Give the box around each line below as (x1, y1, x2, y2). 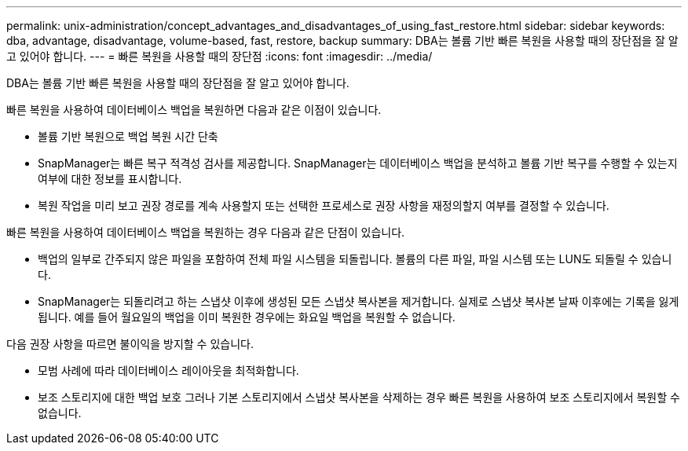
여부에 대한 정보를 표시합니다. (38, 172, 182, 185)
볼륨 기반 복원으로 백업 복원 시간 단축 (38, 130, 218, 143)
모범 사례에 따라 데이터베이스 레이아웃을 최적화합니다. (38, 364, 299, 377)
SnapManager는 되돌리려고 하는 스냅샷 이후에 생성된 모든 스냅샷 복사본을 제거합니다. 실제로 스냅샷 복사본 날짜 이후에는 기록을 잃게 (38, 295, 679, 308)
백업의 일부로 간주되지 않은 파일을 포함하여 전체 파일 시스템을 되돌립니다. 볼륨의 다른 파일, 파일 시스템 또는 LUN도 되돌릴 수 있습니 (38, 252, 672, 266)
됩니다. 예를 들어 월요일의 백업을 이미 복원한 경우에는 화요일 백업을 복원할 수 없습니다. (38, 310, 456, 324)
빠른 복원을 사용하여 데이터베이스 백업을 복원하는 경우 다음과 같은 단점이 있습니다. (6, 225, 405, 239)
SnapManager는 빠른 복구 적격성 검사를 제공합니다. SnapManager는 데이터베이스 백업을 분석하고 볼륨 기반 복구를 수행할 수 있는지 (38, 156, 678, 170)
